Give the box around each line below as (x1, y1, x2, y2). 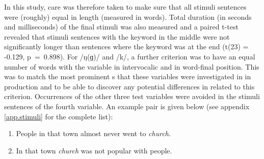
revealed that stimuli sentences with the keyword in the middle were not (4, 31, 230, 42)
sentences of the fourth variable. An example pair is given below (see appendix (4, 101, 250, 111)
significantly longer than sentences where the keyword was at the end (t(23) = (4, 41, 249, 52)
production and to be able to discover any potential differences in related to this (4, 81, 255, 91)
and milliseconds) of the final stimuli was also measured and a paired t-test (4, 21, 239, 32)
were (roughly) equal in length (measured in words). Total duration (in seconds (4, 11, 252, 22)
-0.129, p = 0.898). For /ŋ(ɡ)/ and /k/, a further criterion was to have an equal (4, 51, 255, 61)
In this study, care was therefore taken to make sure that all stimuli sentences (4, 2, 247, 12)
